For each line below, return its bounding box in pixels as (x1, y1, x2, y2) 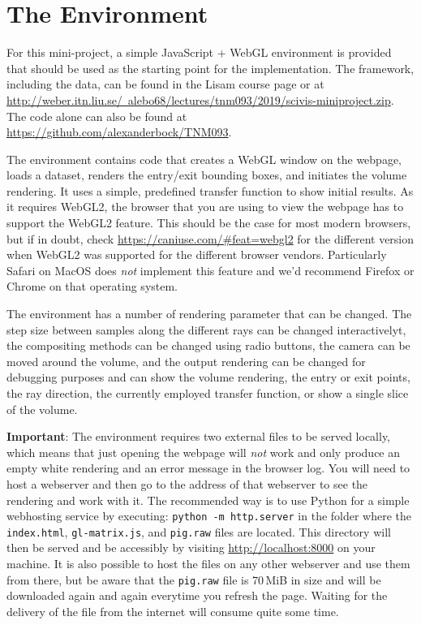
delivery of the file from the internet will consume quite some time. (6, 602, 339, 619)
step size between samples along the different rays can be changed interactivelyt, (6, 321, 406, 338)
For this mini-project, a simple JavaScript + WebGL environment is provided (6, 44, 392, 61)
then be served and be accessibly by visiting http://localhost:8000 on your (6, 539, 376, 556)
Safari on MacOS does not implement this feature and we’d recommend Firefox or (6, 261, 415, 278)
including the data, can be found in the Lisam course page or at (6, 75, 324, 93)
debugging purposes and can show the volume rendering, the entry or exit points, (6, 369, 410, 386)
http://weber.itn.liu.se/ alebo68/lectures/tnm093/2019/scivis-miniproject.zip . (6, 91, 394, 108)
